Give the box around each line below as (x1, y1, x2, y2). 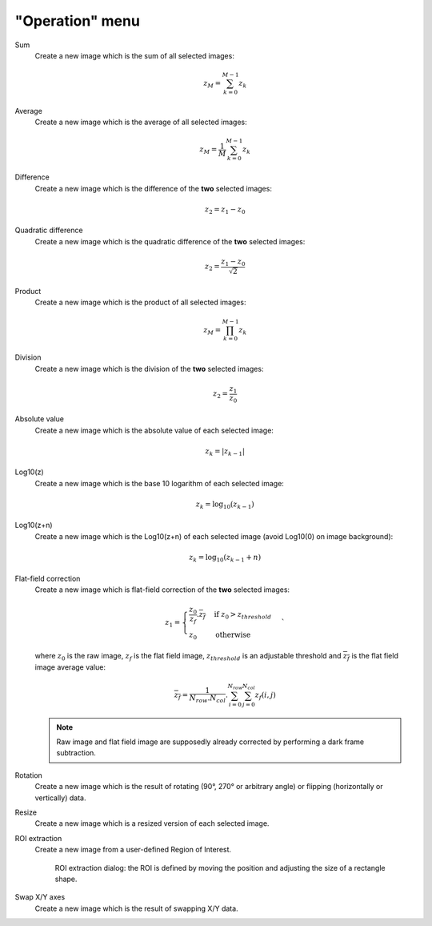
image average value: (34, 662, 106, 672)
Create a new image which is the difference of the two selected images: (34, 183, 272, 193)
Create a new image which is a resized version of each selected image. (34, 819, 270, 828)
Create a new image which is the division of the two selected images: (34, 364, 264, 373)
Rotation (14, 770, 43, 780)
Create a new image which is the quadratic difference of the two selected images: (34, 236, 306, 246)
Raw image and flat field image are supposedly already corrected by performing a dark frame (56, 737, 365, 747)
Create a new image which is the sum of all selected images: (34, 50, 235, 60)
